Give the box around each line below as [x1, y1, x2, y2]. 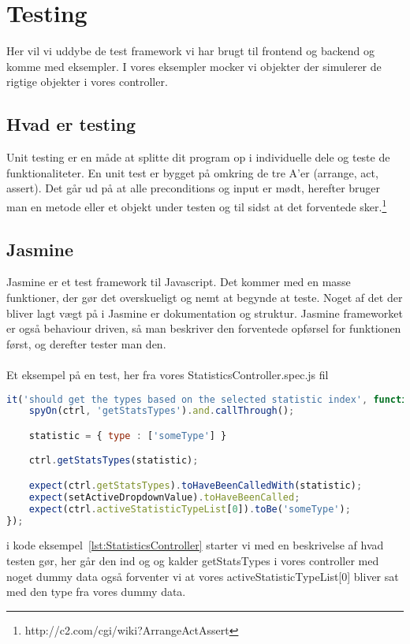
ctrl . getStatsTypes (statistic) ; [28, 455, 199, 467]
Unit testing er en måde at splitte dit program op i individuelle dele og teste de [6, 149, 390, 166]
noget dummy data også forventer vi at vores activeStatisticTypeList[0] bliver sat [6, 568, 399, 584]
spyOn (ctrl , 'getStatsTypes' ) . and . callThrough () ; [28, 405, 295, 417]
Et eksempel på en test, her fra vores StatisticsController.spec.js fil [6, 366, 329, 382]
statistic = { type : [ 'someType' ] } [28, 430, 227, 441]
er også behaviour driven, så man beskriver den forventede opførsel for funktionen [6, 320, 401, 337]
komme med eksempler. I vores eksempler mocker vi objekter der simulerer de [6, 58, 382, 74]
